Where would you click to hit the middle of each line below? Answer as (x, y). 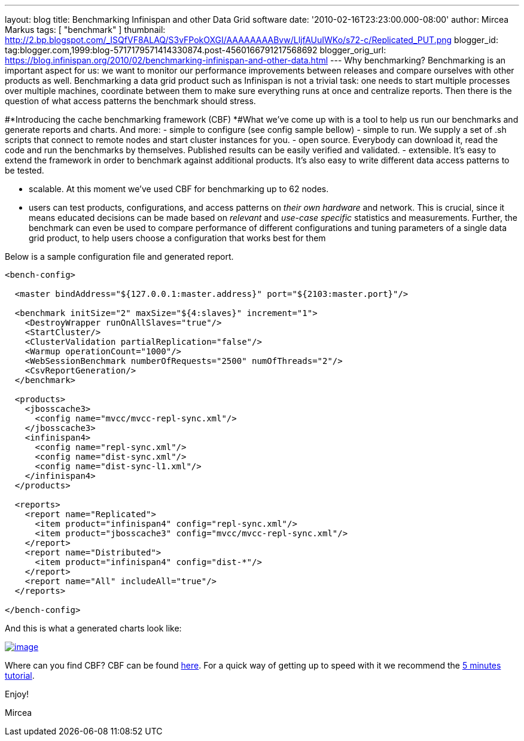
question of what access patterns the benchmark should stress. (130, 101)
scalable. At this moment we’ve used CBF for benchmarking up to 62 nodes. (179, 189)
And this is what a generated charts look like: (93, 628)
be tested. (25, 170)
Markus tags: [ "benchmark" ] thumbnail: (85, 30)
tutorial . (20, 675)
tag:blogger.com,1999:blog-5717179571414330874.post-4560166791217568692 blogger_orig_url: (196, 50)
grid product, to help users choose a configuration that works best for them (177, 238)
